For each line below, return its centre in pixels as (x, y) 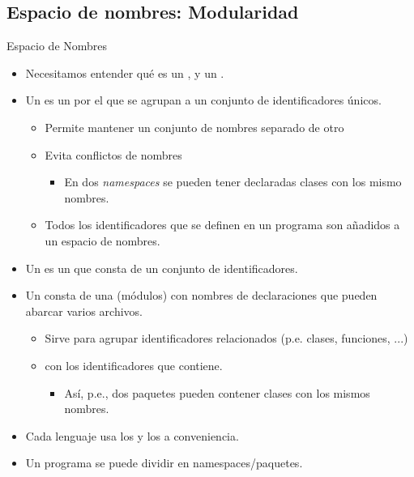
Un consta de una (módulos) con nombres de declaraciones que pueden (201, 295)
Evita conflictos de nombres (113, 154)
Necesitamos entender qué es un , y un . (125, 72)
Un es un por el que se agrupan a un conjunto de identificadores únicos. (203, 100)
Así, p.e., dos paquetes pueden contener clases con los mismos (217, 392)
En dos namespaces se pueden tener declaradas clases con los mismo (233, 182)
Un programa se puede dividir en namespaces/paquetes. (164, 463)
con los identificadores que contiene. (134, 365)
